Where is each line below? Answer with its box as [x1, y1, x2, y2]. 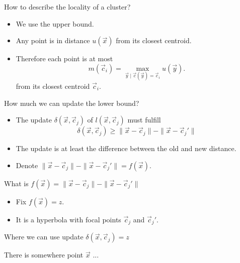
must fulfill [127, 114, 161, 125]
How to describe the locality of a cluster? [4, 2, 131, 12]
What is [4, 178, 29, 188]
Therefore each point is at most [16, 53, 113, 64]
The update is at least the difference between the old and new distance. [16, 143, 236, 154]
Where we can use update [4, 231, 84, 242]
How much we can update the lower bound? [4, 97, 139, 108]
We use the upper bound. [16, 18, 94, 29]
